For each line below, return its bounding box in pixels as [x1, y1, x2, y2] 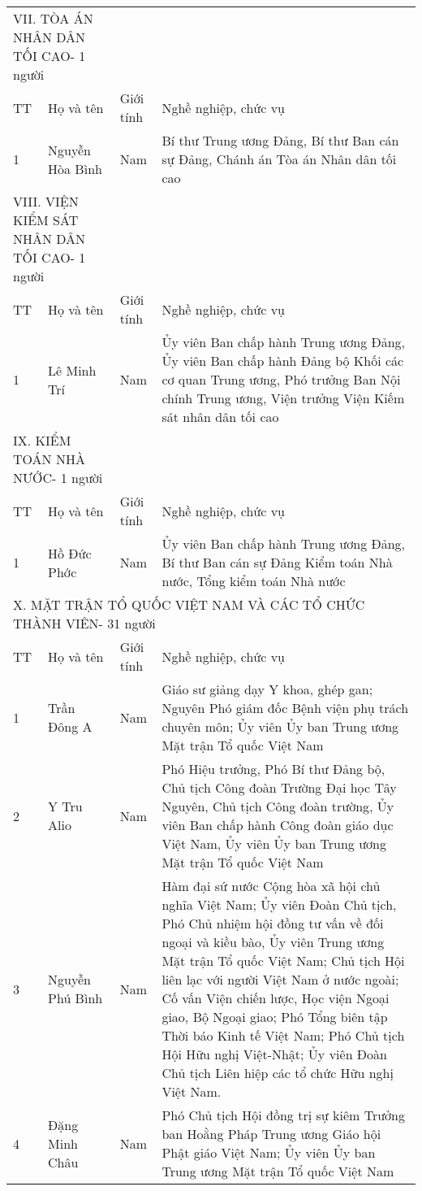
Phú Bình [48, 989, 103, 1007]
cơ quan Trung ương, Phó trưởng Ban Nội [161, 370, 401, 389]
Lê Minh [48, 360, 97, 380]
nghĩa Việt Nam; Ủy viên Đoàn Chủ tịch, [161, 895, 397, 914]
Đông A [48, 717, 93, 736]
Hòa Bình [48, 159, 102, 178]
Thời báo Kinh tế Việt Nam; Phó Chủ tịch [161, 1026, 405, 1045]
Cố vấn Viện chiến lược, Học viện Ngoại [161, 989, 390, 1007]
